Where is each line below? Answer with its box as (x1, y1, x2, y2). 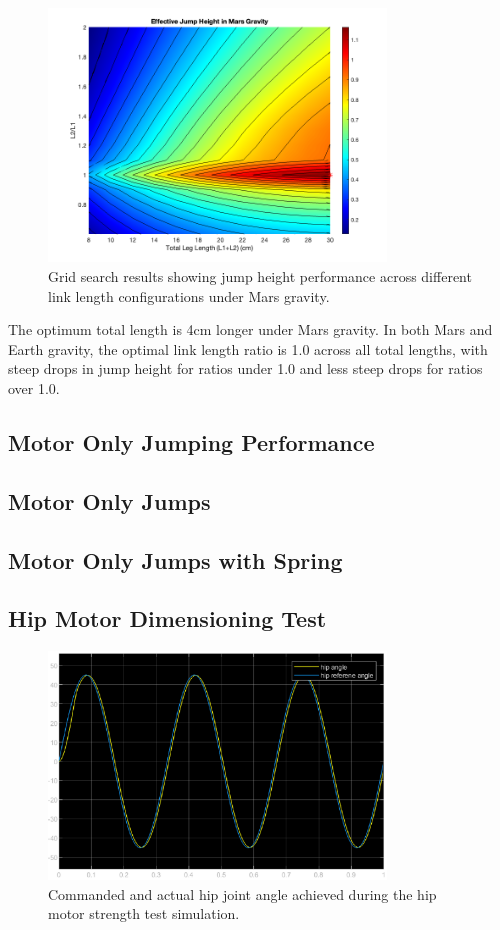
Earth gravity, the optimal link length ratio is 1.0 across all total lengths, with (8, 338, 488, 359)
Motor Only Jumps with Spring (8, 544, 343, 575)
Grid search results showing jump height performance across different (48, 265, 472, 286)
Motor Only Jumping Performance (8, 426, 375, 457)
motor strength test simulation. (48, 903, 240, 924)
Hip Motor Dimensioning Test (8, 603, 327, 634)
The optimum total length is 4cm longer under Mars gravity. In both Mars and (8, 319, 493, 340)
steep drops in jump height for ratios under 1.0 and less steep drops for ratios (8, 358, 483, 379)
